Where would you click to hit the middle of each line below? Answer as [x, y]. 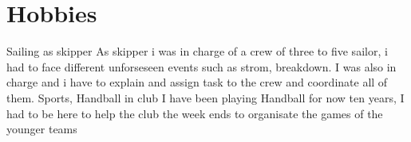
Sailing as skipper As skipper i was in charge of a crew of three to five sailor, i [197, 51]
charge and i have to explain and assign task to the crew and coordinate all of [197, 82]
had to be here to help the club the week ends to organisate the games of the [195, 113]
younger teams [42, 129]
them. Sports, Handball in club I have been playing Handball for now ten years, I [205, 97]
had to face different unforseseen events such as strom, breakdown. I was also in [202, 66]
